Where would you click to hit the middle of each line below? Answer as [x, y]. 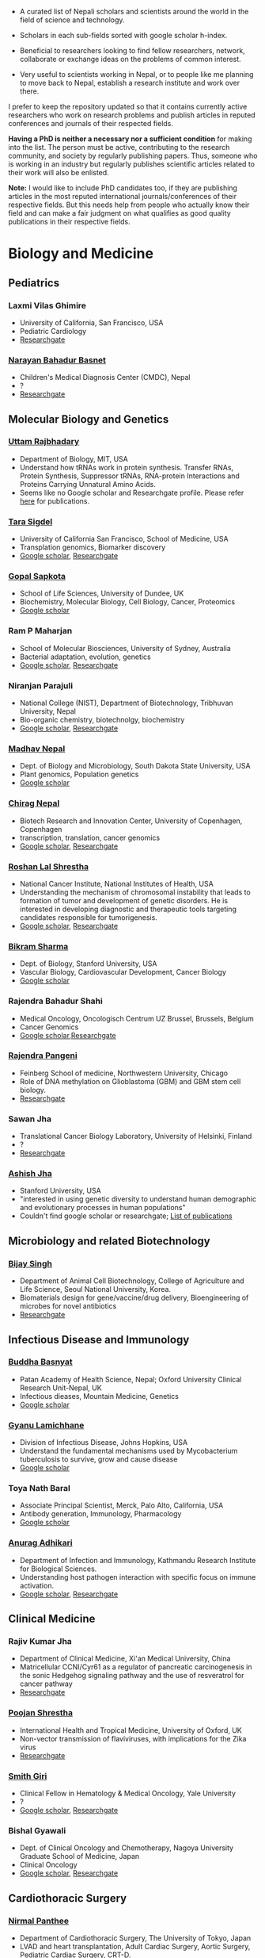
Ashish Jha [30, 1174]
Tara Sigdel [30, 521]
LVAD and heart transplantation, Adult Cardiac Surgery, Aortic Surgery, [135, 1946]
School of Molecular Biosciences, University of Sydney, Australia [125, 648]
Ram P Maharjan [40, 631]
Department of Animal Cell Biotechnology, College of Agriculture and [132, 1281]
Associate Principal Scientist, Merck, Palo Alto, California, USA [121, 1505]
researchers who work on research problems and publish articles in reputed [132, 115]
